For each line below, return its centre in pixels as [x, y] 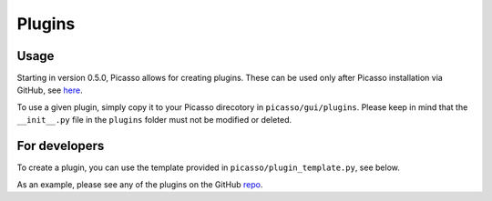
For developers [61, 146]
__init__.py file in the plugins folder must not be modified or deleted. [154, 120]
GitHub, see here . [50, 90]
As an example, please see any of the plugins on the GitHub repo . [140, 184]
